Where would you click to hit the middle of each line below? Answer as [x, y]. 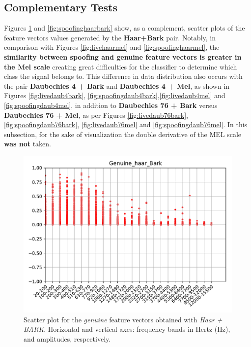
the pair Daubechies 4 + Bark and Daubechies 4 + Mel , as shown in [117, 86]
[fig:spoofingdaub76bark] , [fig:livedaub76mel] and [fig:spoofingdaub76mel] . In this [126, 124]
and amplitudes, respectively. [67, 338]
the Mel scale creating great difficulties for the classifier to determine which [121, 66]
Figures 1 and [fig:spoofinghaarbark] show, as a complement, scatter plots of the [125, 28]
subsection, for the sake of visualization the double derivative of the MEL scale [123, 134]
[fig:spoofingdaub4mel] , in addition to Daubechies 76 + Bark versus [111, 105]
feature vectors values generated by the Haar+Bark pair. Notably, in [110, 37]
